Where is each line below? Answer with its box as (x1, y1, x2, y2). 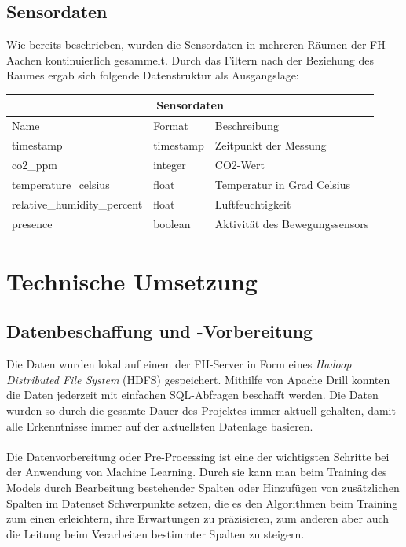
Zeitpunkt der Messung (214, 137, 327, 153)
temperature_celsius (12, 176, 110, 192)
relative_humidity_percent (12, 195, 143, 212)
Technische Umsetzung (6, 264, 258, 297)
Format (153, 117, 188, 134)
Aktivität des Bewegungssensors (214, 215, 369, 231)
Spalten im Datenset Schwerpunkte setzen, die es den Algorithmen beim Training (6, 494, 398, 511)
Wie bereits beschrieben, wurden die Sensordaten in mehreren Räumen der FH (6, 36, 386, 53)
